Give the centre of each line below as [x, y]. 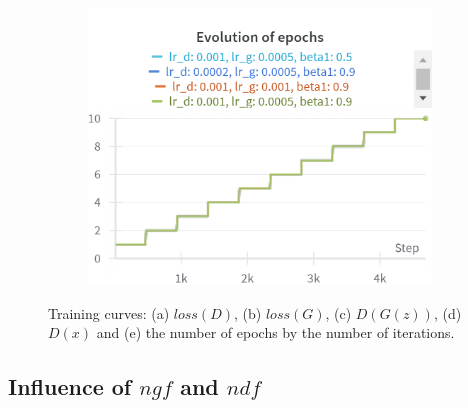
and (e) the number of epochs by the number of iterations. [275, 332]
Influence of [70, 386]
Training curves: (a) [109, 312]
